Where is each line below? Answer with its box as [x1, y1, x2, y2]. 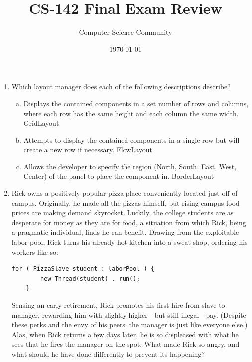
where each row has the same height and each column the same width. [23, 108, 239, 118]
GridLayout [23, 118, 59, 128]
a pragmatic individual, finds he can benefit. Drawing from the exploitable [11, 227, 239, 237]
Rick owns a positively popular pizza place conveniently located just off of [11, 188, 238, 198]
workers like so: [11, 246, 58, 257]
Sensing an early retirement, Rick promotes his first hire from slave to [11, 300, 225, 310]
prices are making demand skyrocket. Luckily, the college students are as [11, 207, 234, 218]
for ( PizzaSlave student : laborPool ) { [11, 265, 155, 273]
